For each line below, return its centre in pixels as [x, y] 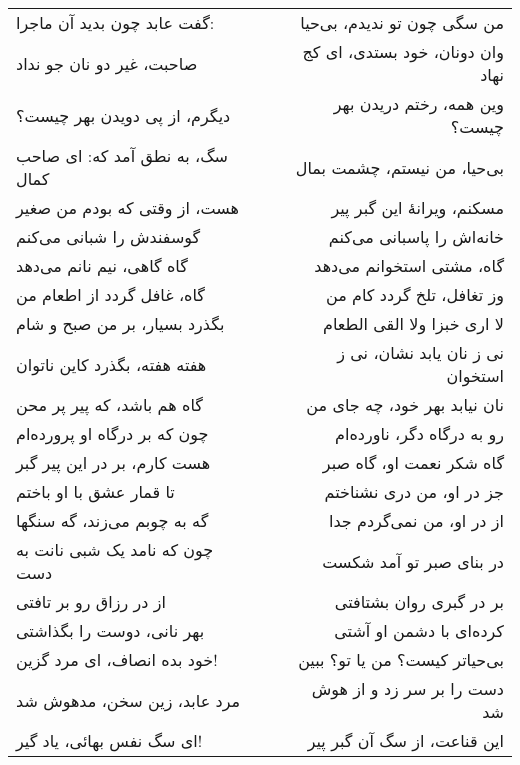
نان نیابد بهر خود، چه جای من [405, 404]
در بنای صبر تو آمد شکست [413, 561]
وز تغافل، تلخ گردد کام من [415, 294]
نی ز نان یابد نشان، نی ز [420, 352]
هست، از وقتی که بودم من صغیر [127, 207]
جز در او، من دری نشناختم [414, 491]
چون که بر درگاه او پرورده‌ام [112, 433]
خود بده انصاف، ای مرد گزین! [117, 659]
